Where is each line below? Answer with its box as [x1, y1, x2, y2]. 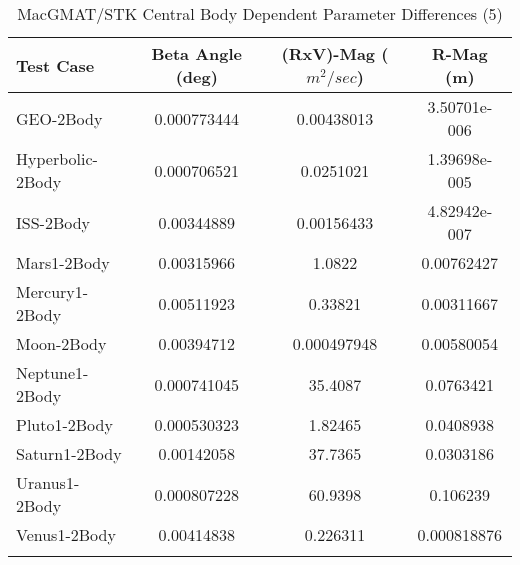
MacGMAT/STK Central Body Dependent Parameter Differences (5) [17, 2, 503, 25]
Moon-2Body [16, 332, 107, 355]
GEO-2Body [16, 106, 103, 130]
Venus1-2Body [16, 523, 116, 546]
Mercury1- [16, 280, 89, 303]
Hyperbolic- [16, 147, 98, 170]
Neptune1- [16, 361, 89, 384]
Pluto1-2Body [16, 413, 113, 436]
